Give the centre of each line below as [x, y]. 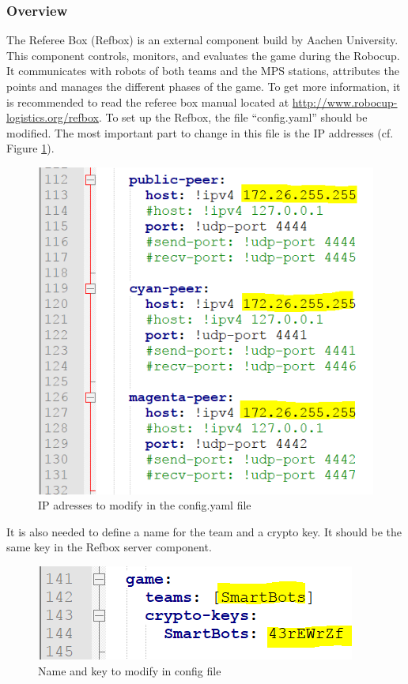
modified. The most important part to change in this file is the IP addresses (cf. [200, 132]
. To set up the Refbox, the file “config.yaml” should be [233, 117]
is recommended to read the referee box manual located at [148, 101]
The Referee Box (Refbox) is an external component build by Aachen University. [202, 40]
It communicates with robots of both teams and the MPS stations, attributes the [203, 71]
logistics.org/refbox [53, 117]
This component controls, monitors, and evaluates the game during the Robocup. [203, 55]
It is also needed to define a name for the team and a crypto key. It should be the [204, 531]
